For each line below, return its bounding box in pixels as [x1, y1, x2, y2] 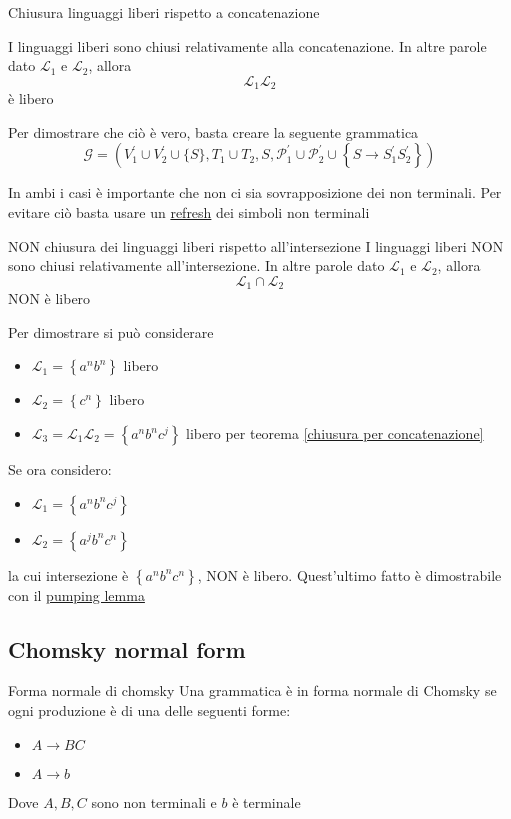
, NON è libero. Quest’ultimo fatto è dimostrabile [197, 564, 502, 585]
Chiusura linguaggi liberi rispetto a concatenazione [8, 2, 320, 22]
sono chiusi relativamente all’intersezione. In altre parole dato [8, 255, 385, 276]
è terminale [232, 791, 301, 812]
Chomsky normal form [8, 633, 246, 664]
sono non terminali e [91, 791, 217, 812]
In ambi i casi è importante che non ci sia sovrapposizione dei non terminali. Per [8, 182, 502, 203]
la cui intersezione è [8, 564, 129, 585]
